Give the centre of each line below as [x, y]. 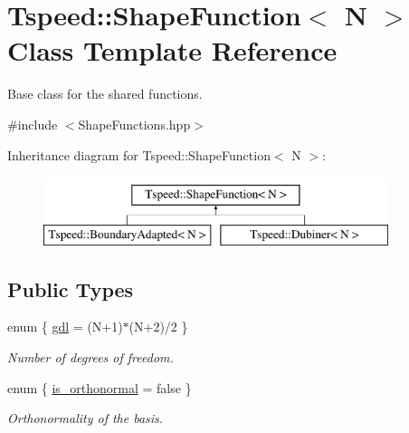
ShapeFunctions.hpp [134, 124]
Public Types [71, 289]
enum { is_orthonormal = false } [100, 387]
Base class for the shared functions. [105, 94]
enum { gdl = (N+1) [65, 327]
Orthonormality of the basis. [86, 418]
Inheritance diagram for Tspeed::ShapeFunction [139, 154]
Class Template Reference [172, 50]
